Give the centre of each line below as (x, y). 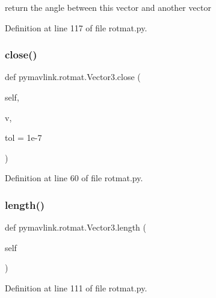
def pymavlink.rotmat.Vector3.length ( (76, 227)
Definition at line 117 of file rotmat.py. (76, 27)
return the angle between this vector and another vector (108, 7)
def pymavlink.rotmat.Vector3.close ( (73, 77)
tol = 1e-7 (23, 138)
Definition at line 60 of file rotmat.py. (74, 178)
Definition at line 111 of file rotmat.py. (76, 287)
